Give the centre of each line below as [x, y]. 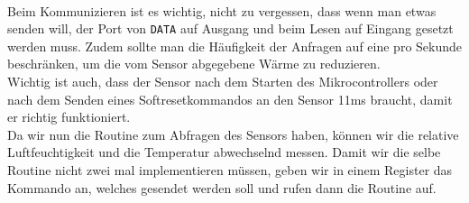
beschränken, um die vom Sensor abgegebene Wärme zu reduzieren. [194, 64]
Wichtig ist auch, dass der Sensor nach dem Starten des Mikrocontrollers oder [223, 82]
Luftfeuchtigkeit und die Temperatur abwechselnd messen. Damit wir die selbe [224, 152]
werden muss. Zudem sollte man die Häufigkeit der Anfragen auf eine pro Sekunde [234, 46]
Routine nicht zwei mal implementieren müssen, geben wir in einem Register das [230, 170]
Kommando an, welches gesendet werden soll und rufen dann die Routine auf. [222, 187]
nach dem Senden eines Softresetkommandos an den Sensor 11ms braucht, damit [230, 99]
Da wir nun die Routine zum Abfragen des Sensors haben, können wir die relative [233, 134]
